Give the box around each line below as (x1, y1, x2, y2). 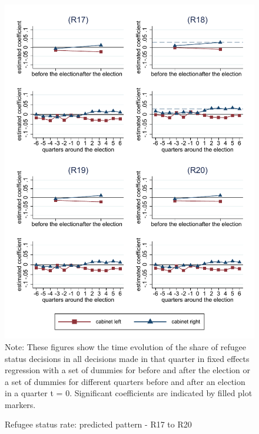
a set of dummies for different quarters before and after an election (5, 375, 245, 387)
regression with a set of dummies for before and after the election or (5, 364, 251, 376)
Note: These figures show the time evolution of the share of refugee (5, 340, 246, 353)
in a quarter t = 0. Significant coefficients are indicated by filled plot (5, 387, 253, 399)
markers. (5, 398, 36, 410)
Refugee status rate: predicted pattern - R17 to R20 (5, 418, 192, 430)
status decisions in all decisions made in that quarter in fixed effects (5, 352, 250, 364)
